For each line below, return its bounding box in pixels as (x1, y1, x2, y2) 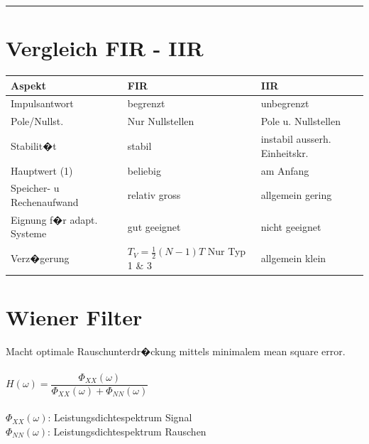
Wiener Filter (6, 303, 143, 332)
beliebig (127, 163, 161, 178)
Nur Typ (207, 244, 246, 259)
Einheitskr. (260, 145, 309, 160)
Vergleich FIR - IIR (6, 33, 204, 63)
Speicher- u (11, 180, 60, 195)
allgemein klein (260, 251, 326, 266)
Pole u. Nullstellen (260, 114, 341, 129)
